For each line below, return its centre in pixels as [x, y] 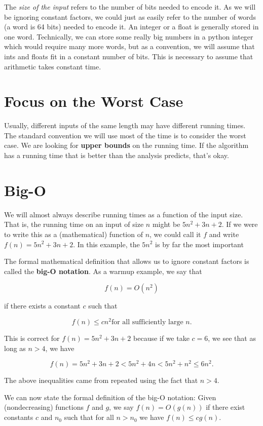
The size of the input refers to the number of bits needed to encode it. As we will [130, 7]
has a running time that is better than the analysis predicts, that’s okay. [117, 155]
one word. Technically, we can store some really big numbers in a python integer [129, 36]
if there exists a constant [42, 306]
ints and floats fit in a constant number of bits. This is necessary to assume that [129, 56]
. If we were [240, 224]
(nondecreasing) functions [44, 407]
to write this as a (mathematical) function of [73, 234]
